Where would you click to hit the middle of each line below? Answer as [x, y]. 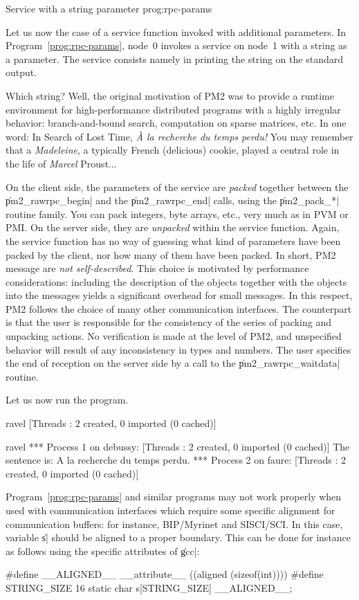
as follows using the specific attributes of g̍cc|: [103, 551]
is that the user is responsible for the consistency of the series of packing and [168, 322]
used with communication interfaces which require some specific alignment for [171, 510]
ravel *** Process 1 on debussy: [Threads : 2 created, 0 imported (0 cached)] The [178, 446]
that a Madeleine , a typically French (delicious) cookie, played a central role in [173, 150]
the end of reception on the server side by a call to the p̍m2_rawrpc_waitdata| [173, 363]
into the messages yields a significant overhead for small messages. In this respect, [179, 295]
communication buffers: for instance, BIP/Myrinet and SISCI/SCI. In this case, [174, 524]
